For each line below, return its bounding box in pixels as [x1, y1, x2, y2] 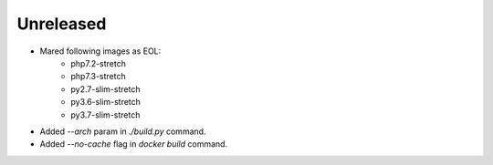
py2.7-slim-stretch [70, 83, 141, 95]
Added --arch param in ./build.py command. [39, 126, 206, 137]
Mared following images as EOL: [39, 46, 162, 57]
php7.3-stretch [70, 71, 127, 82]
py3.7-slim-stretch [70, 109, 141, 120]
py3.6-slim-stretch [70, 97, 142, 108]
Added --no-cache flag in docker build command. [39, 139, 228, 150]
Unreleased [16, 14, 107, 34]
